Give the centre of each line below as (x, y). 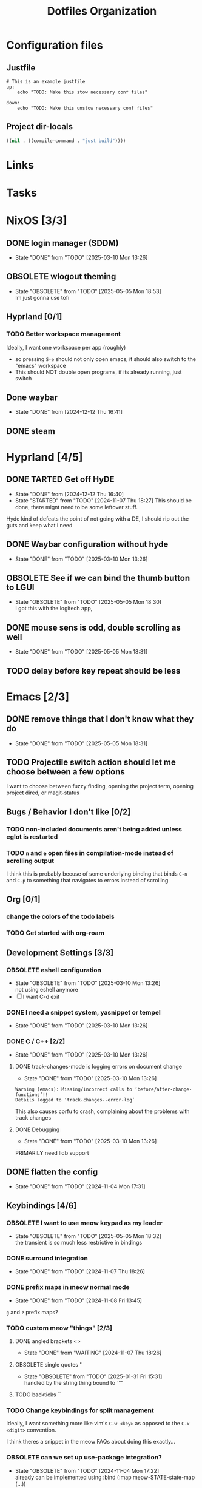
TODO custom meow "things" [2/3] (59, 1328)
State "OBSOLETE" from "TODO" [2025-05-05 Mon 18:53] (88, 291)
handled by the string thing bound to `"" (74, 1382)
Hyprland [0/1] (34, 317)
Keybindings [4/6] (42, 1206)
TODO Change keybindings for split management (80, 1410)
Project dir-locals (40, 127)
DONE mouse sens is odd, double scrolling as (93, 627)
